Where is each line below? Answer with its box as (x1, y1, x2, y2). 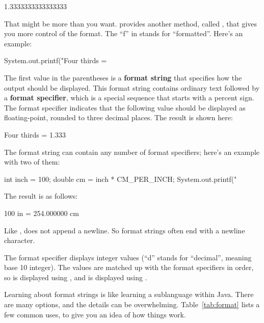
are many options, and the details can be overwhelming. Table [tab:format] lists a (4, 299, 260, 310)
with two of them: (4, 156, 60, 167)
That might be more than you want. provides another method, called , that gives (4, 18, 257, 29)
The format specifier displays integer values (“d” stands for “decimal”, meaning (4, 252, 252, 262)
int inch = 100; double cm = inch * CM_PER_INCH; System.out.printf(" (4, 173, 237, 184)
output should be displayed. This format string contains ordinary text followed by (4, 82, 260, 93)
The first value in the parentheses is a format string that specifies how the (4, 72, 242, 83)
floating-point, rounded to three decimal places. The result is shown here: (4, 112, 233, 123)
